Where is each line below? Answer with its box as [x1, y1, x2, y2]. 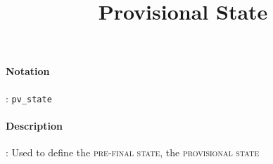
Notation [6, 64, 50, 78]
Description [6, 118, 63, 132]
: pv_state [6, 90, 52, 105]
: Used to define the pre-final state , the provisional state [6, 145, 259, 160]
